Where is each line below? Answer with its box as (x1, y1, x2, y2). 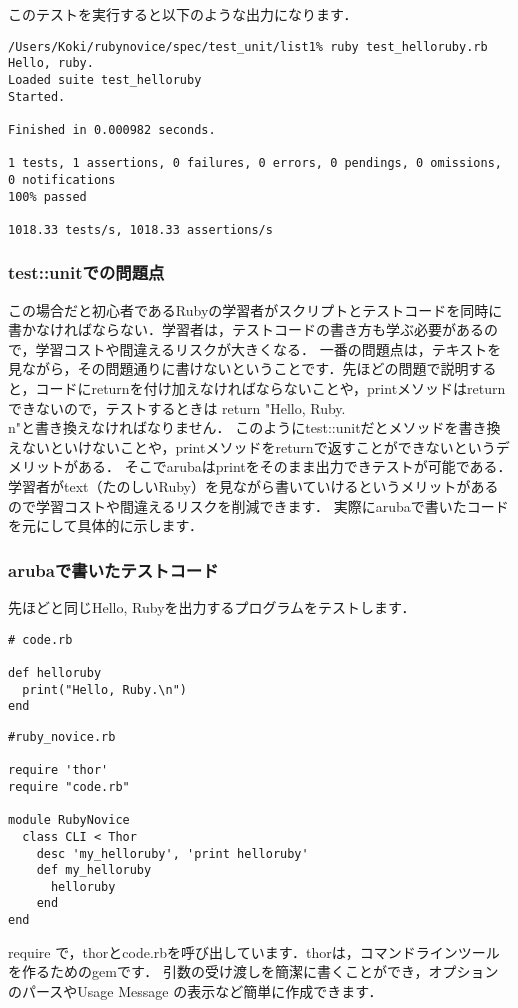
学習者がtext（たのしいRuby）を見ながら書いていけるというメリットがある (8, 476, 499, 497)
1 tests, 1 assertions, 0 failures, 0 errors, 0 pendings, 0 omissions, (8, 156, 502, 171)
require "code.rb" (8, 779, 130, 794)
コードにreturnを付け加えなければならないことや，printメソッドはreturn (35, 378, 506, 399)
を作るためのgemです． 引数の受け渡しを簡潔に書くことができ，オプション (8, 961, 499, 982)
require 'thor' (8, 763, 109, 778)
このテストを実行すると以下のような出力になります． (8, 4, 358, 24)
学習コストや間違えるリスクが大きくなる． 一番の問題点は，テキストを (35, 338, 502, 359)
